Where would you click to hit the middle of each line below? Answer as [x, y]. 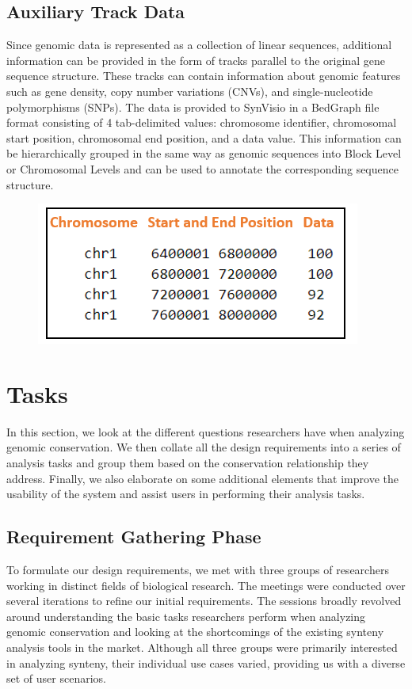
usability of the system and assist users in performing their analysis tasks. [186, 494]
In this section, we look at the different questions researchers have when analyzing [206, 431]
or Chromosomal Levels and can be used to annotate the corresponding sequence [202, 168]
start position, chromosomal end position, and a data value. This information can [204, 137]
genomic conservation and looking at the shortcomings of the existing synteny [195, 632]
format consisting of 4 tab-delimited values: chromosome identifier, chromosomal [202, 122]
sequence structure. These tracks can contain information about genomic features [204, 76]
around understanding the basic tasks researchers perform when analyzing [186, 616]
